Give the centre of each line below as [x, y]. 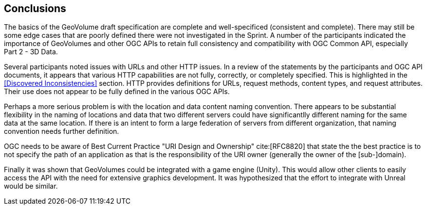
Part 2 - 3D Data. [31, 52]
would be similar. [31, 186]
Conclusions [35, 8]
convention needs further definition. [62, 131]
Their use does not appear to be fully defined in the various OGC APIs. [117, 92]
